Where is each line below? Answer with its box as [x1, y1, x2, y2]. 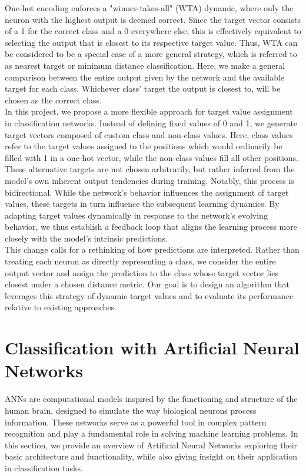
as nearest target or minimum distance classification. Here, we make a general [5, 59, 285, 71]
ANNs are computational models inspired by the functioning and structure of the [5, 393, 298, 405]
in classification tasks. [5, 461, 83, 474]
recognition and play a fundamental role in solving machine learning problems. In [5, 427, 298, 440]
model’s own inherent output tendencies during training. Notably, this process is [5, 174, 294, 186]
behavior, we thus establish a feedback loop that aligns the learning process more [5, 220, 297, 233]
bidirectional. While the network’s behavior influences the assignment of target [5, 186, 289, 198]
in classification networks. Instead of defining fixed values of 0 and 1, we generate [5, 116, 298, 129]
